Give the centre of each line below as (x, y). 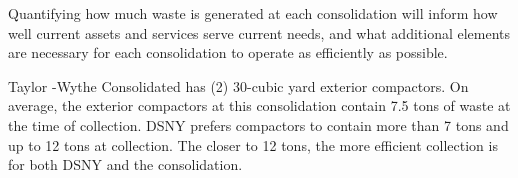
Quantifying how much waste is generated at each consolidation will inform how (253, 13)
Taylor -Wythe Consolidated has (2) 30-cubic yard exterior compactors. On (238, 85)
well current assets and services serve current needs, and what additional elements (259, 32)
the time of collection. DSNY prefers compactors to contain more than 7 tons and (258, 124)
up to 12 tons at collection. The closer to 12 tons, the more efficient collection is (253, 144)
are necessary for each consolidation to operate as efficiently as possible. (228, 52)
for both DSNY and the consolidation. (125, 164)
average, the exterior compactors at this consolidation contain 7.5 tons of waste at (259, 105)
